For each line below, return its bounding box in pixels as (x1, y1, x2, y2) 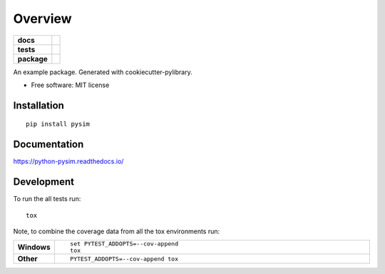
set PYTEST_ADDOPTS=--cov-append (70, 240, 178, 248)
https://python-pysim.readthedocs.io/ (13, 157, 124, 166)
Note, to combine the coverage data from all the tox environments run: (13, 227, 220, 235)
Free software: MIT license (31, 81, 110, 89)
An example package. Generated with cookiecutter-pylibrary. (13, 68, 192, 76)
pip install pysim (26, 120, 91, 128)
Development (13, 176, 75, 188)
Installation (13, 99, 64, 111)
